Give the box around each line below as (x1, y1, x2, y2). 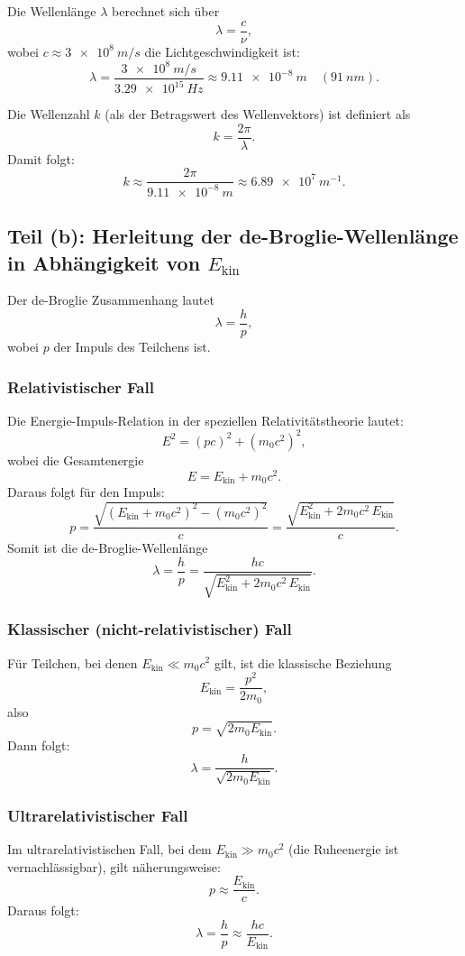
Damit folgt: (7, 149, 75, 168)
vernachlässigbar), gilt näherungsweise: (7, 857, 221, 876)
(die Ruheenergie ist (288, 840, 399, 859)
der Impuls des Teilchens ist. (53, 337, 211, 356)
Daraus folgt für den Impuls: (7, 483, 165, 501)
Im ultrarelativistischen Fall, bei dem (7, 840, 212, 859)
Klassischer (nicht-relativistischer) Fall (7, 618, 292, 640)
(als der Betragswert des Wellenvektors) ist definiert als (105, 105, 411, 124)
